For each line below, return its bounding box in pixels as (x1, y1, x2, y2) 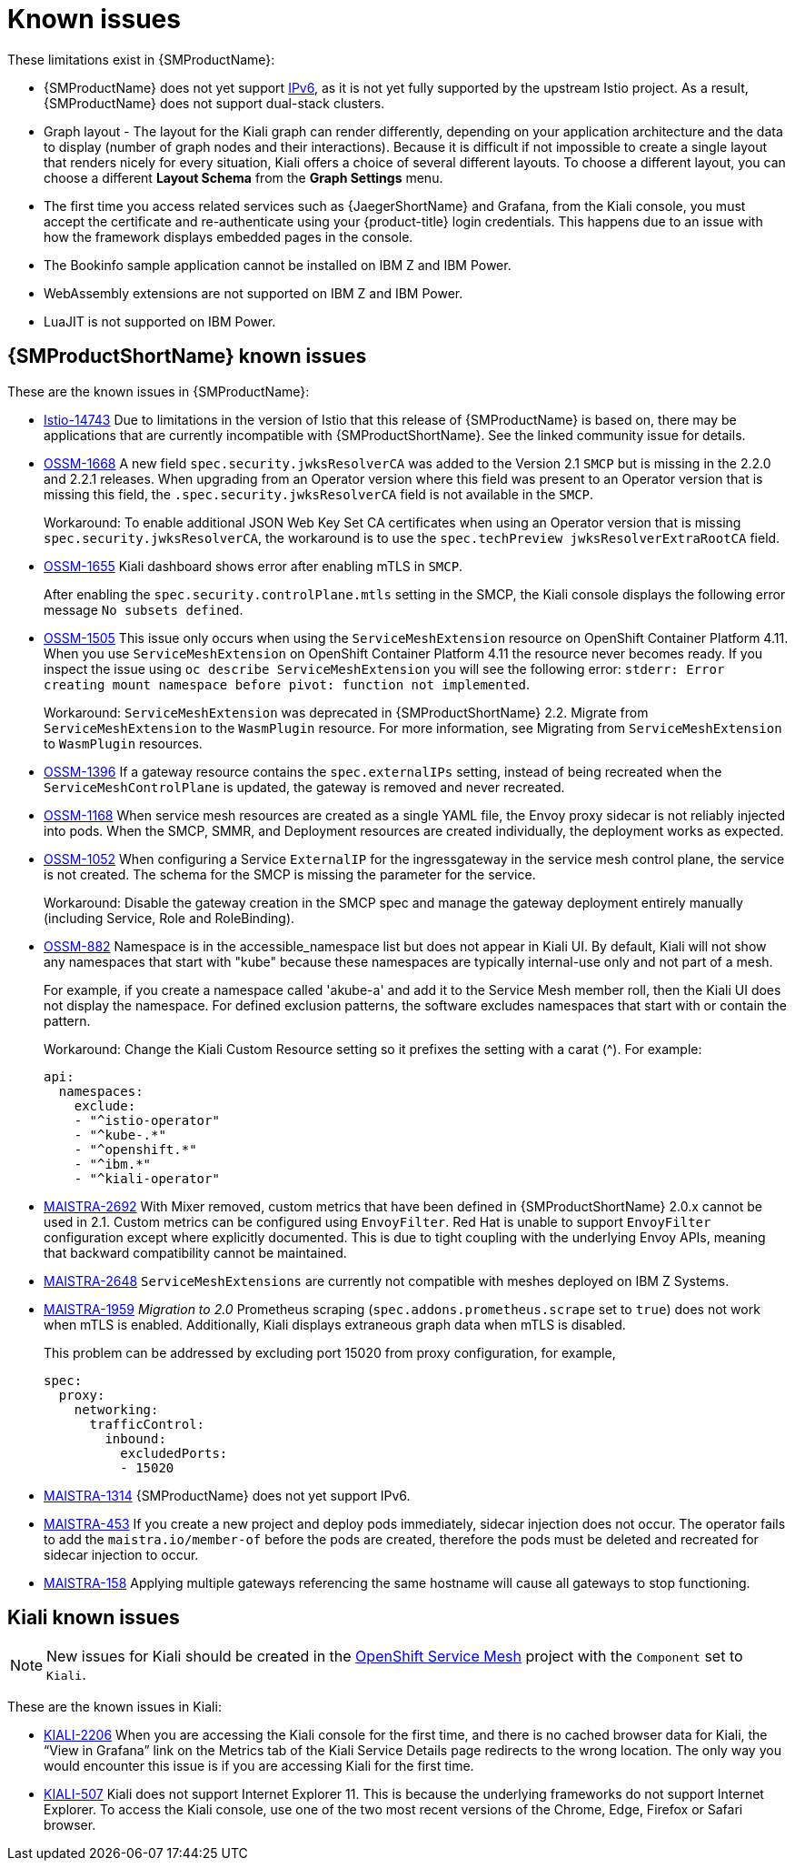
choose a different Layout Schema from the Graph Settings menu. (44, 169, 443, 186)
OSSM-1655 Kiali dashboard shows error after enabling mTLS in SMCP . (44, 557, 463, 574)
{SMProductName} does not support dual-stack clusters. (44, 95, 385, 111)
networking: (74, 1401, 159, 1417)
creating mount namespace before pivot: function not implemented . (44, 676, 531, 692)
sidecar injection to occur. (44, 1546, 199, 1562)
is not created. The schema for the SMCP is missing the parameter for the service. (44, 866, 536, 882)
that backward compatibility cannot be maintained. (44, 1244, 347, 1260)
